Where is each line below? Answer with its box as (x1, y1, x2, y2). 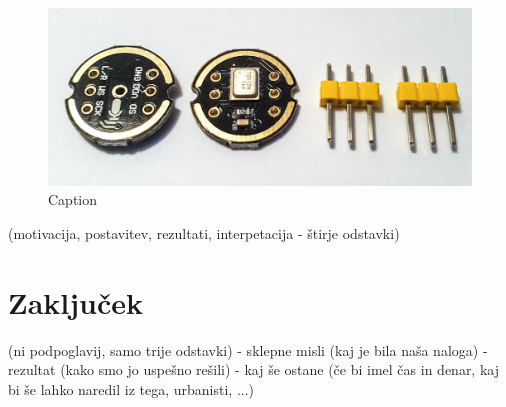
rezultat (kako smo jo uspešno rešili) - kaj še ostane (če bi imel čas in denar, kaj (8, 359, 499, 380)
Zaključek (8, 281, 144, 322)
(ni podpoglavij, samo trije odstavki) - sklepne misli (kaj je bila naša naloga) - (8, 339, 488, 360)
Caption (48, 189, 98, 210)
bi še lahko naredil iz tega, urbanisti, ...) (8, 378, 255, 399)
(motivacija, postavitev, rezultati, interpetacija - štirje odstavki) (8, 222, 400, 243)
